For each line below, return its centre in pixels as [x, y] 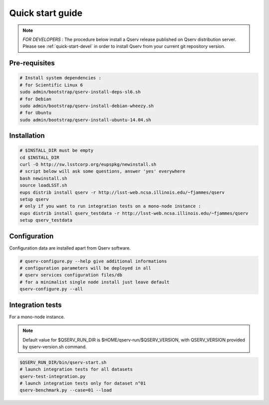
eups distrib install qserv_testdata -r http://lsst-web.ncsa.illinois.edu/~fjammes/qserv [134, 213]
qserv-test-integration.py [53, 376]
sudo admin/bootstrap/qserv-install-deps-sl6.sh [80, 92]
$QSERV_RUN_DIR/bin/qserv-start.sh [63, 362]
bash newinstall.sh [43, 178]
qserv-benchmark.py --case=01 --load [66, 390]
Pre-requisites [32, 63]
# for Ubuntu [36, 113]
